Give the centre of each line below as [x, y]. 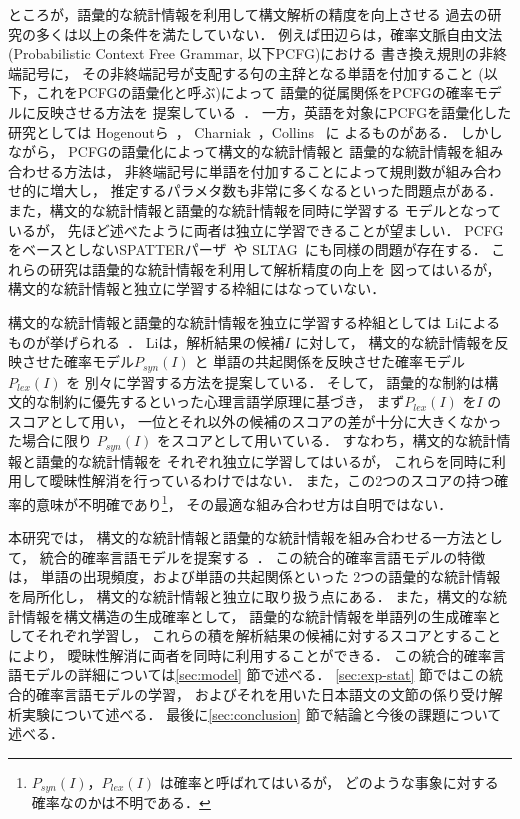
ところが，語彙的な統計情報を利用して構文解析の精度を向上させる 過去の [248, 14]
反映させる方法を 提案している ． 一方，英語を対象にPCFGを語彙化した [273, 111]
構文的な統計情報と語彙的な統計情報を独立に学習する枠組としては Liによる [254, 321]
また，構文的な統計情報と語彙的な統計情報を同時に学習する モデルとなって [255, 209]
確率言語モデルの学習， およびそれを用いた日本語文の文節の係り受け [262, 693]
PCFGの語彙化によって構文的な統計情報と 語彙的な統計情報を [272, 151]
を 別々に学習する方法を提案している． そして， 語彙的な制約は [275, 381]
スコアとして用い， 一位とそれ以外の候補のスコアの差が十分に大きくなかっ [255, 420]
